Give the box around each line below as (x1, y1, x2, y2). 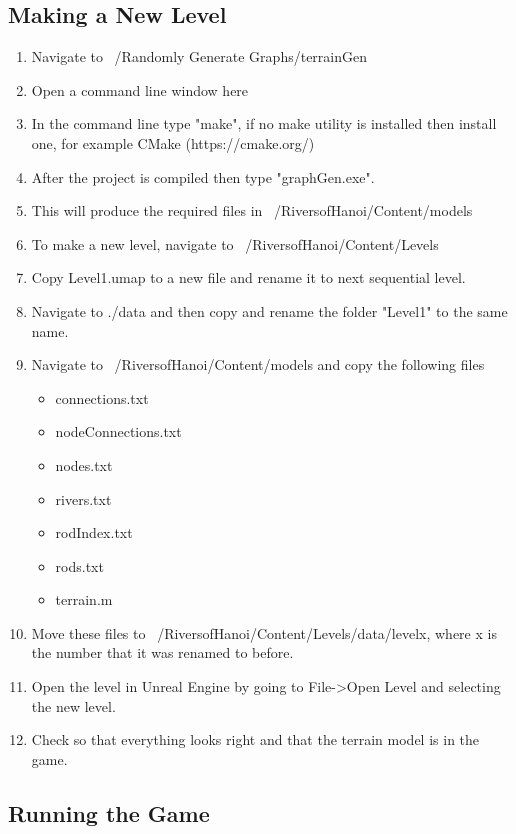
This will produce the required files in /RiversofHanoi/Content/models (31, 200, 473, 221)
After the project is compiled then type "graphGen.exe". (31, 166, 375, 187)
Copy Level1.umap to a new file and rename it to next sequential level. (31, 267, 466, 288)
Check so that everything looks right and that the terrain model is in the (31, 729, 480, 750)
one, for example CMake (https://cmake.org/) (31, 132, 315, 153)
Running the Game (8, 797, 210, 828)
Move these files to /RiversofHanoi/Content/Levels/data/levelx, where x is (31, 622, 497, 643)
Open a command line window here (31, 79, 249, 100)
